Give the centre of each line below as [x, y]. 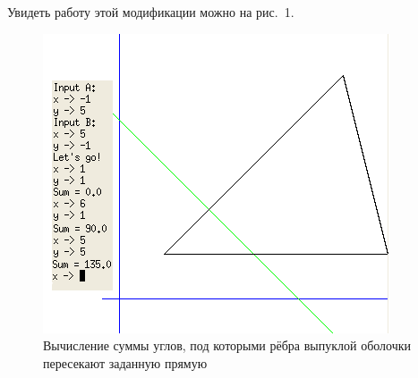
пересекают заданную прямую [125, 362]
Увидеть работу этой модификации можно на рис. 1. [151, 12]
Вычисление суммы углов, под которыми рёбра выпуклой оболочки [227, 345]
